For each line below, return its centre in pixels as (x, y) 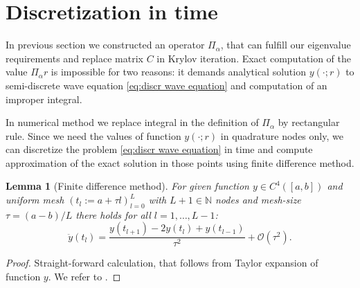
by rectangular (309, 122)
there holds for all (113, 214)
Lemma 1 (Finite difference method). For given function (127, 186)
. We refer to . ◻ (84, 277)
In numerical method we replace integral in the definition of (132, 122)
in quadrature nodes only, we (282, 135)
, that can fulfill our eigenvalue (286, 45)
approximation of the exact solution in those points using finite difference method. (180, 162)
